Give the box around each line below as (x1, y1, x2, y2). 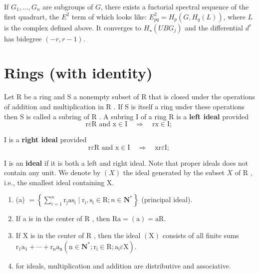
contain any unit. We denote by (4, 167, 101, 178)
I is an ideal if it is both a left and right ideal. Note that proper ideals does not (4, 157, 249, 168)
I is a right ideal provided (4, 134, 87, 145)
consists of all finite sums (162, 230, 239, 241)
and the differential (185, 22, 243, 32)
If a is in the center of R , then (15, 213, 110, 224)
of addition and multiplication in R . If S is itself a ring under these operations (4, 101, 245, 111)
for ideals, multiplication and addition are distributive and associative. (15, 260, 231, 271)
